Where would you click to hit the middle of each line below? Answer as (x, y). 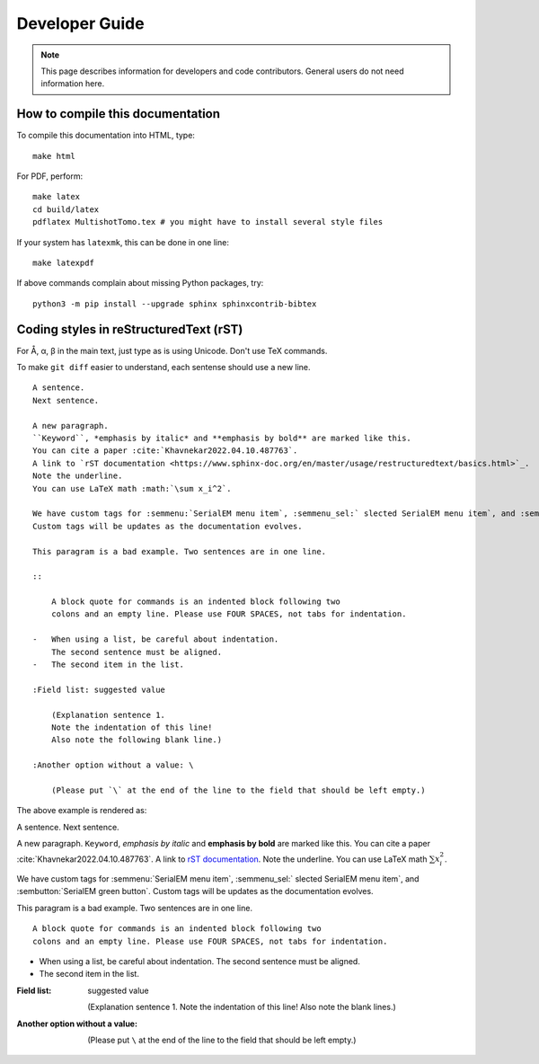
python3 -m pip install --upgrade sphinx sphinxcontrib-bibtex (175, 304)
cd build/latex (66, 209)
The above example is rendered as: (82, 811)
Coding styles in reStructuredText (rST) (130, 329)
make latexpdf (63, 262)
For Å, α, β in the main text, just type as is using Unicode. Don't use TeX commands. (172, 350)
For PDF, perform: (50, 176)
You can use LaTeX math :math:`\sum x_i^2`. (133, 488)
